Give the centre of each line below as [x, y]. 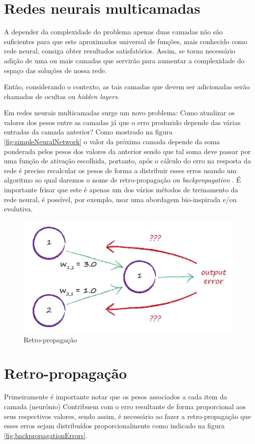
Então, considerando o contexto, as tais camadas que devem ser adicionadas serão [127, 87]
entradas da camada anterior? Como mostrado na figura [88, 132]
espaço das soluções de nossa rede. [56, 70]
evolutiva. [18, 209]
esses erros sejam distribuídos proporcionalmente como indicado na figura [114, 426]
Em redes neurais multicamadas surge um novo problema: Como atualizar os [119, 113]
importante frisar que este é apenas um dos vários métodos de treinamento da [121, 190]
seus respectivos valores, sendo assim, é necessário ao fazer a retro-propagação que [127, 416]
